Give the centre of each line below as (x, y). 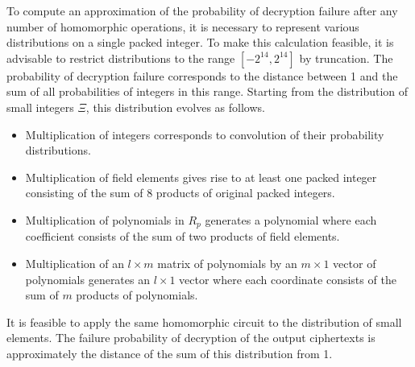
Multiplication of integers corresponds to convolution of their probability (205, 134)
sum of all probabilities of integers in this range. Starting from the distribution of (207, 91)
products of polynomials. (137, 295)
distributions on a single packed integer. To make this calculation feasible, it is (200, 42)
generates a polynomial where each (291, 219)
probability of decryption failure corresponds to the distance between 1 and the (202, 75)
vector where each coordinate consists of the (288, 279)
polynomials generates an (87, 279)
